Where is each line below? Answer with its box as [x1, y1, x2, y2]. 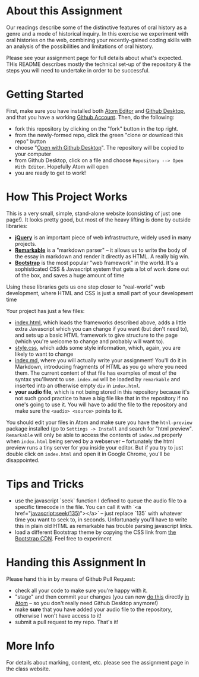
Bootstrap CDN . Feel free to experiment [14, 534, 112, 542]
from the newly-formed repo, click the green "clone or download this [14, 131, 184, 138]
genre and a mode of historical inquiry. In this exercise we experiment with [6, 30, 189, 37]
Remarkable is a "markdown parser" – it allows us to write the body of [14, 246, 187, 254]
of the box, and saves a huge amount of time [14, 271, 125, 279]
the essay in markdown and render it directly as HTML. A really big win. [14, 252, 190, 260]
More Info [6, 639, 55, 653]
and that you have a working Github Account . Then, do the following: [6, 113, 175, 121]
